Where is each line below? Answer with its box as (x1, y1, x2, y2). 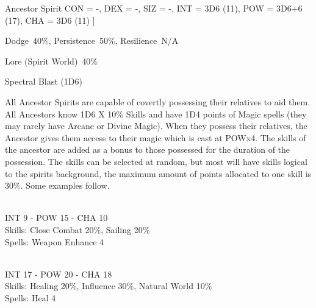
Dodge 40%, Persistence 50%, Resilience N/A (5, 34, 179, 47)
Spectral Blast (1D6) (5, 75, 82, 88)
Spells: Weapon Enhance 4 (5, 235, 104, 248)
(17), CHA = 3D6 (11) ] (5, 13, 95, 26)
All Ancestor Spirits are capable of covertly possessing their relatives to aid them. (5, 95, 311, 108)
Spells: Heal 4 (5, 291, 56, 304)
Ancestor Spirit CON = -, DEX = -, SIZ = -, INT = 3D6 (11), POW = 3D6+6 (5, 2, 303, 14)
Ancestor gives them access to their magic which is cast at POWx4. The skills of (5, 131, 306, 144)
